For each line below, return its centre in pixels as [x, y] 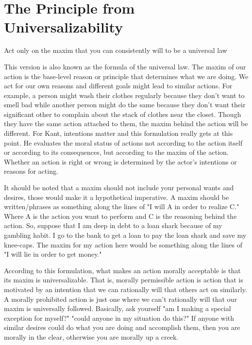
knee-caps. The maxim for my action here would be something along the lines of [123, 244]
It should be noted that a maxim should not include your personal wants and [119, 188]
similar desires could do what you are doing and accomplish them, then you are [122, 327]
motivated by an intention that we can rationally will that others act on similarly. [126, 289]
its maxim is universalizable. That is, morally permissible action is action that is [124, 280]
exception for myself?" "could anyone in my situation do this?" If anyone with [119, 318]
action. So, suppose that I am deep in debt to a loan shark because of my [113, 225]
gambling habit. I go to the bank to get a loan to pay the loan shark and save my [125, 235]
